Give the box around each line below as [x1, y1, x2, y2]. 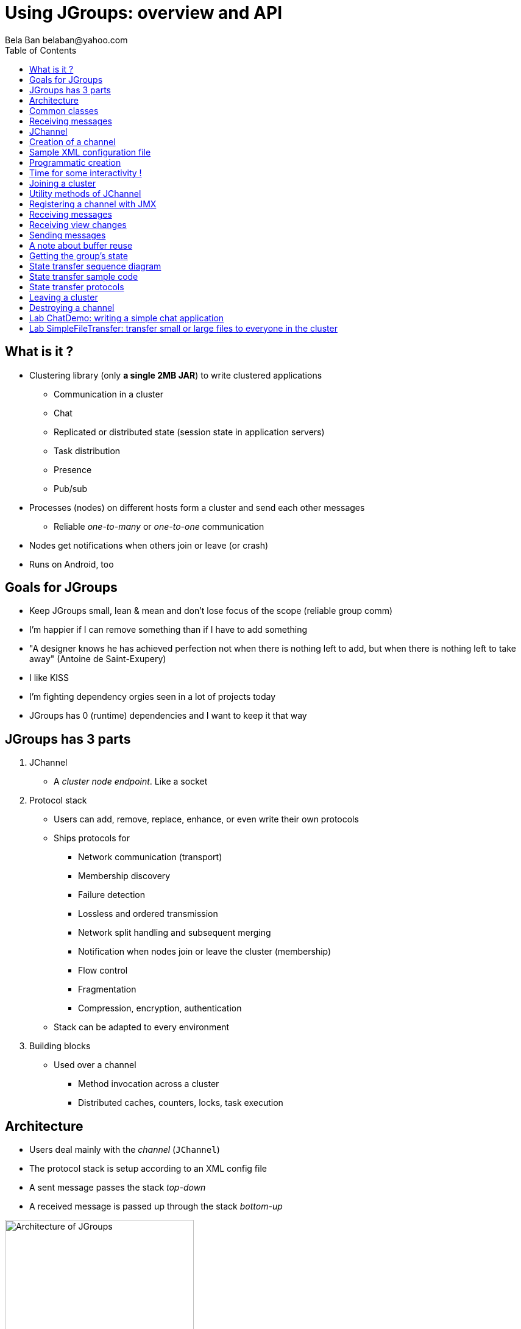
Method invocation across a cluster [78, 1078, 219, 1089]
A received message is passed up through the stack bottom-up [29, 1201, 283, 1212]
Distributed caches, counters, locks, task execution [78, 1097, 283, 1108]
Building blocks [29, 1041, 91, 1052]
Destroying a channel [29, 302, 115, 313]
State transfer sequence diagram [29, 260, 161, 271]
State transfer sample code [29, 271, 138, 282]
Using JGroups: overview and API [5, 2, 282, 23]
